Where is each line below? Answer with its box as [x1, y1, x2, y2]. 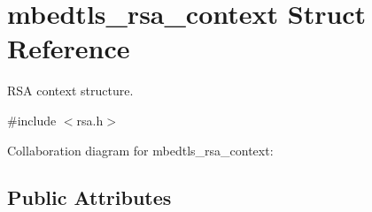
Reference [7, 30, 130, 66]
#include [7, 110, 57, 129]
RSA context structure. [7, 81, 134, 100]
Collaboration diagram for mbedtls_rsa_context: [7, 140, 274, 159]
